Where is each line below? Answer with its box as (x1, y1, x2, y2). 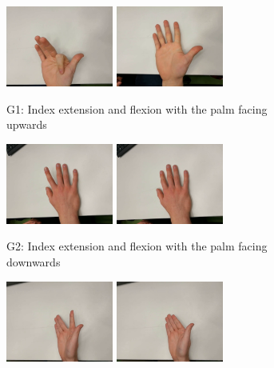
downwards (6, 253, 61, 270)
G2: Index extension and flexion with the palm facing (6, 238, 268, 254)
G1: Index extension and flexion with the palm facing (6, 100, 268, 117)
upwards (6, 116, 47, 133)
